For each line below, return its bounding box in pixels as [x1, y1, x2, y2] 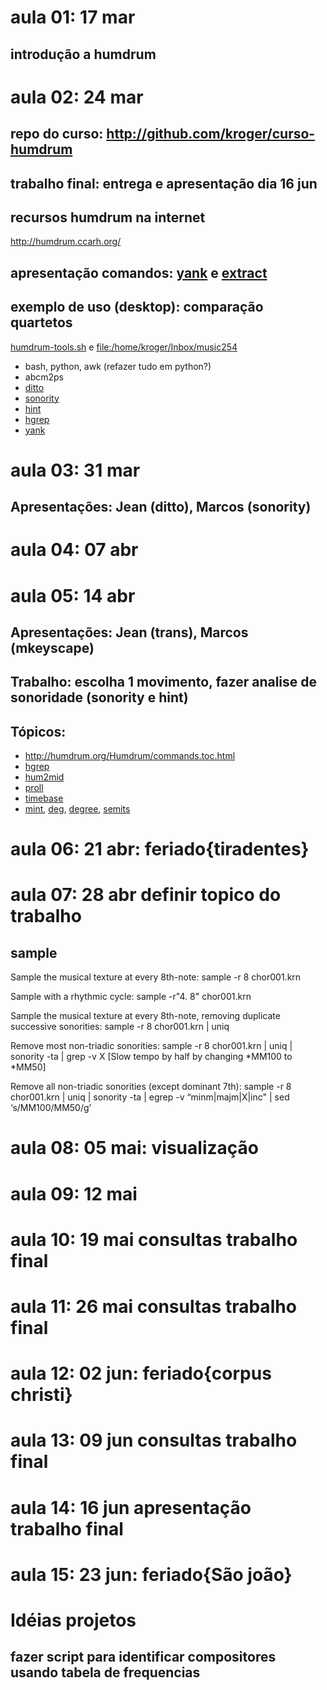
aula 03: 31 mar [10, 459, 141, 481]
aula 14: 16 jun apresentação [10, 1496, 252, 1519]
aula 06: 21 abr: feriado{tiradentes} [10, 838, 310, 861]
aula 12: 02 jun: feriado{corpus [10, 1362, 272, 1385]
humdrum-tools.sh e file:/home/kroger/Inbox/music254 [10, 341, 238, 353]
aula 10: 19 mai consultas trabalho [10, 1228, 298, 1251]
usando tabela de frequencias [10, 1664, 201, 1681]
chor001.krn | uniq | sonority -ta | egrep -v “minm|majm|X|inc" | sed [10, 1091, 290, 1103]
